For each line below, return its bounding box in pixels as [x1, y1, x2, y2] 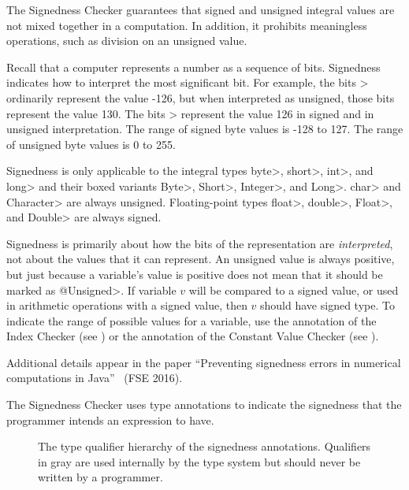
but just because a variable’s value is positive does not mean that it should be [6, 265, 383, 282]
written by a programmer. [38, 469, 163, 485]
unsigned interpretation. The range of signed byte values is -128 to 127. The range [6, 121, 403, 137]
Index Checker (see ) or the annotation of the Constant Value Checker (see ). [6, 328, 379, 344]
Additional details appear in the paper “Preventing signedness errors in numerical [6, 354, 401, 370]
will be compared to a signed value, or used [188, 281, 399, 298]
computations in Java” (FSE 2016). [6, 369, 183, 386]
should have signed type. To [260, 297, 395, 314]
